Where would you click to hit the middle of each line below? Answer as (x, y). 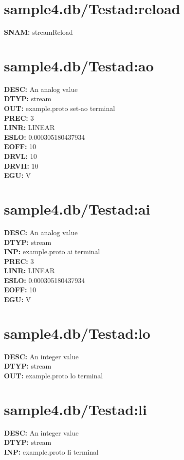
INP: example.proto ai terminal (52, 252)
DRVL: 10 (20, 156)
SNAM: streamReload (38, 32)
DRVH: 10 (21, 165)
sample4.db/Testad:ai (77, 208)
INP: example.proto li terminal (51, 451)
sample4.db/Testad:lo (77, 333)
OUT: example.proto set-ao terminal (60, 108)
